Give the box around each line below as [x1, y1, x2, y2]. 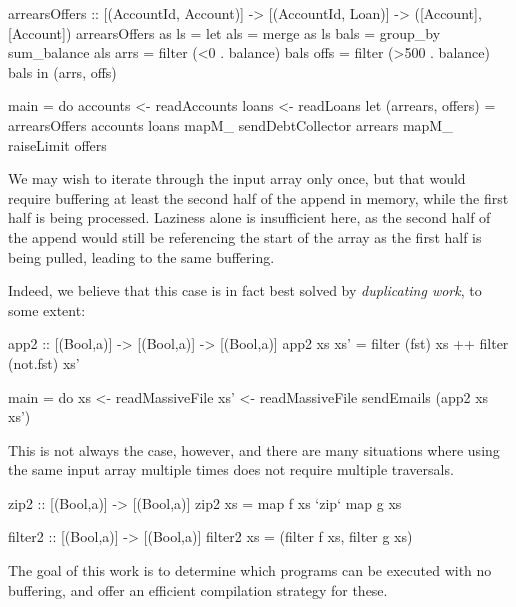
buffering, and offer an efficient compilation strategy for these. [8, 579, 388, 600]
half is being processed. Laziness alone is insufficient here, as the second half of [8, 207, 491, 228]
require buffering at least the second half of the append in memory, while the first [8, 187, 509, 208]
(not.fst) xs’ [8, 352, 80, 373]
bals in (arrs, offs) [8, 61, 117, 82]
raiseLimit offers [8, 134, 107, 155]
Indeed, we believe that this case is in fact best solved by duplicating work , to [8, 280, 482, 301]
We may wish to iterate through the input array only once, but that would [8, 168, 466, 189]
